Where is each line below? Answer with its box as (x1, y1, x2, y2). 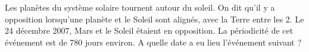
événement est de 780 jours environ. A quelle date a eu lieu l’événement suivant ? (5, 35, 302, 48)
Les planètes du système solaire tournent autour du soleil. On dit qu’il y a (5, 1, 275, 13)
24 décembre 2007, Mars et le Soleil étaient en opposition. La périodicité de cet (5, 24, 294, 37)
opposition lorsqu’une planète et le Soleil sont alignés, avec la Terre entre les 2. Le (5, 12, 304, 25)
